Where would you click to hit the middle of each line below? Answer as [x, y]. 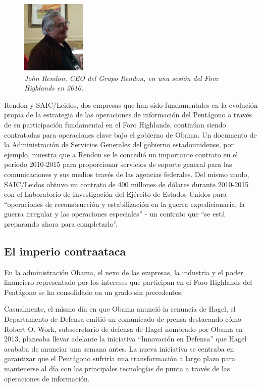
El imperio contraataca [65, 251]
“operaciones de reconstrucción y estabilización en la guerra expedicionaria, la [124, 204]
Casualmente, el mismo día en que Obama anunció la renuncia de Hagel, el [120, 309]
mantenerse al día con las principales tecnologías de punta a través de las [117, 369]
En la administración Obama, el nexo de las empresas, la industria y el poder [124, 272]
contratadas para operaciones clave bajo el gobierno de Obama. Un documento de [130, 134]
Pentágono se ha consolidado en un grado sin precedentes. [94, 292]
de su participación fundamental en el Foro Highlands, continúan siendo [115, 124]
